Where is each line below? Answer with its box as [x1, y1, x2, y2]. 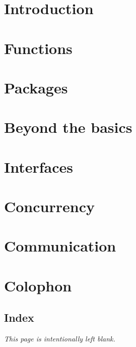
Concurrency [4, 196, 95, 217]
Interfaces [4, 156, 74, 177]
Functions [4, 37, 73, 58]
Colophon [4, 275, 72, 295]
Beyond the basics [4, 117, 132, 137]
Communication [4, 235, 116, 256]
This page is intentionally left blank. [4, 333, 115, 344]
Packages [4, 77, 68, 97]
